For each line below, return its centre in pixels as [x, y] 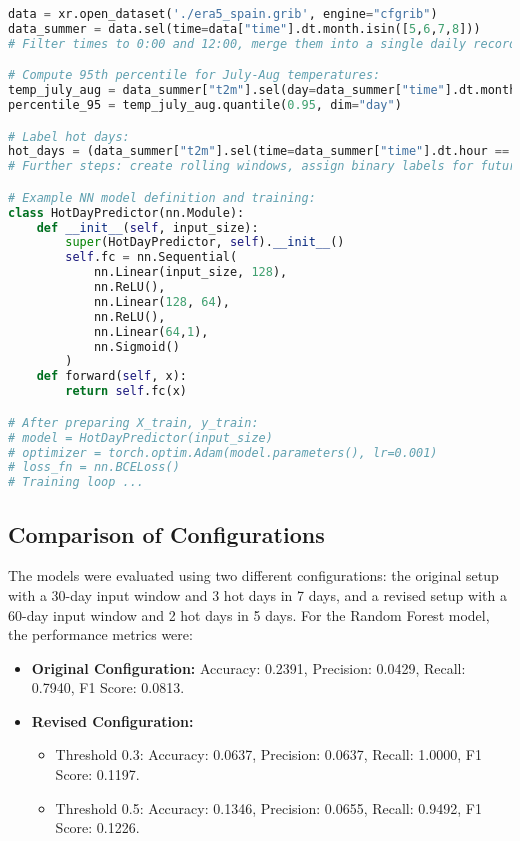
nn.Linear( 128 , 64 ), [161, 301]
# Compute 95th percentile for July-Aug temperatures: [194, 75]
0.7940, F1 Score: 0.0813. [108, 687]
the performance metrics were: [100, 634]
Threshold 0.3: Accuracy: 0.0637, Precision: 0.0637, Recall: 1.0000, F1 [268, 754]
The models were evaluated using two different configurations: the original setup [253, 575]
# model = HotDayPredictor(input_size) [140, 437]
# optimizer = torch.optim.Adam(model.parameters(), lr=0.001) [223, 452]
